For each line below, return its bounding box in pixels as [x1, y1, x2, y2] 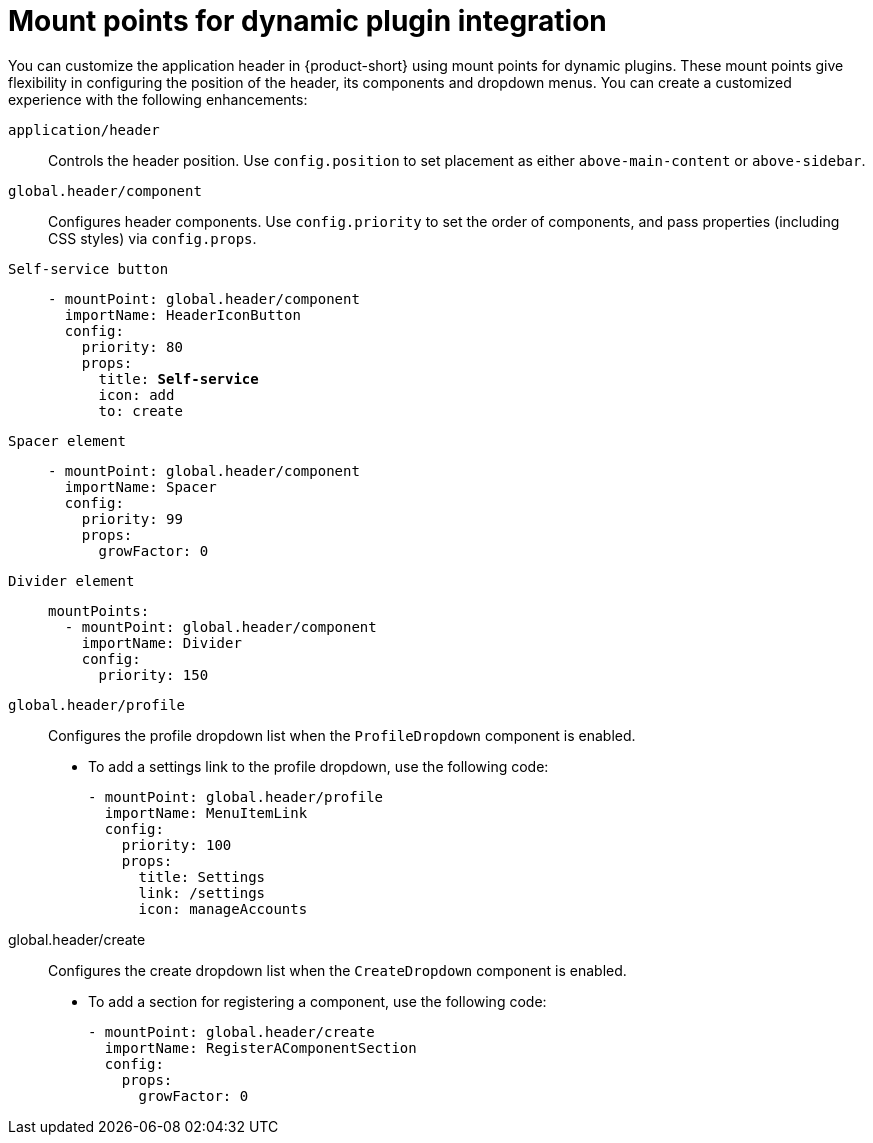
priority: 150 [98, 666, 209, 683]
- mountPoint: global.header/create [88, 1023, 375, 1040]
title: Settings [138, 868, 266, 885]
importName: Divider [81, 634, 242, 651]
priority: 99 [81, 510, 183, 527]
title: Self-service [98, 370, 259, 387]
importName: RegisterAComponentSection [104, 1039, 417, 1056]
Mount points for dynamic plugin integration [8, 4, 607, 38]
